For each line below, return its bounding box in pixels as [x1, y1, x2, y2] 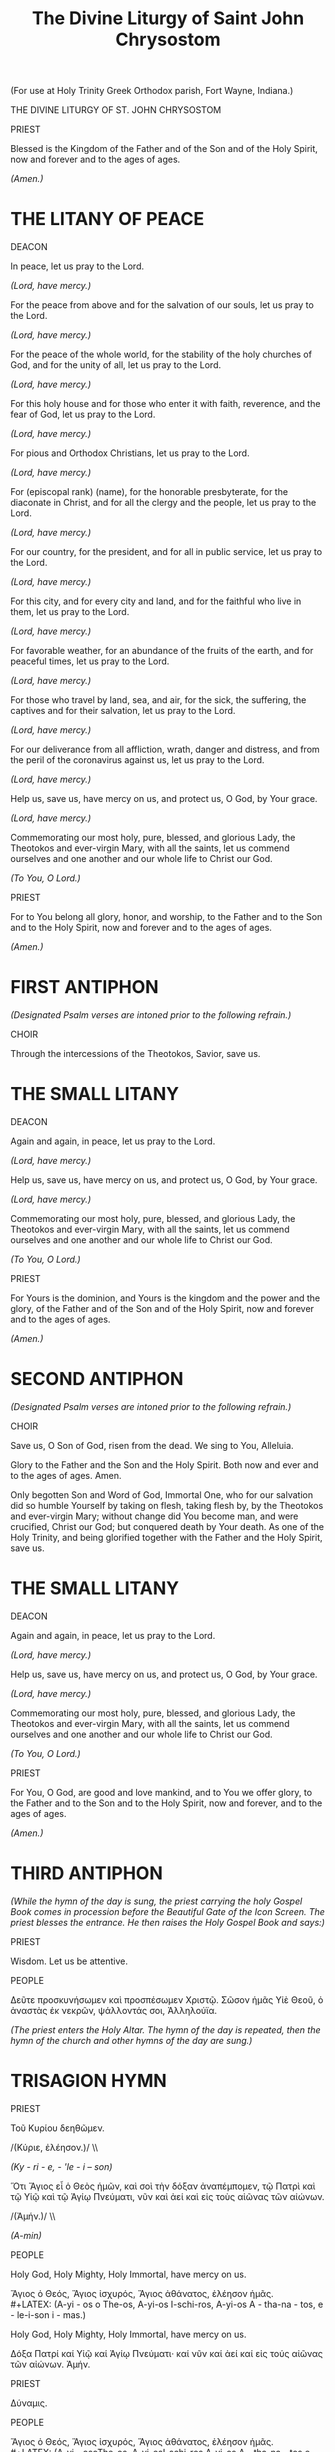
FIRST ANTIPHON [10, 976, 159, 999]
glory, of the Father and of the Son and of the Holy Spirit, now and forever [10, 1303, 315, 1314]
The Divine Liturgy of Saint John [31, 7, 305, 30]
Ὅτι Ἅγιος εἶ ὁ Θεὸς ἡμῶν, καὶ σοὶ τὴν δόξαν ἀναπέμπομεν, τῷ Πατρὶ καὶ [10, 2180, 316, 2192]
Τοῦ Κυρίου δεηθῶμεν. [10, 2122, 105, 2134]
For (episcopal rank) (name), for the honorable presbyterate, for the [10, 486, 288, 498]
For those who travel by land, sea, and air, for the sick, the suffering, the [10, 694, 307, 706]
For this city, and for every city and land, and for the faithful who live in [10, 595, 302, 607]
